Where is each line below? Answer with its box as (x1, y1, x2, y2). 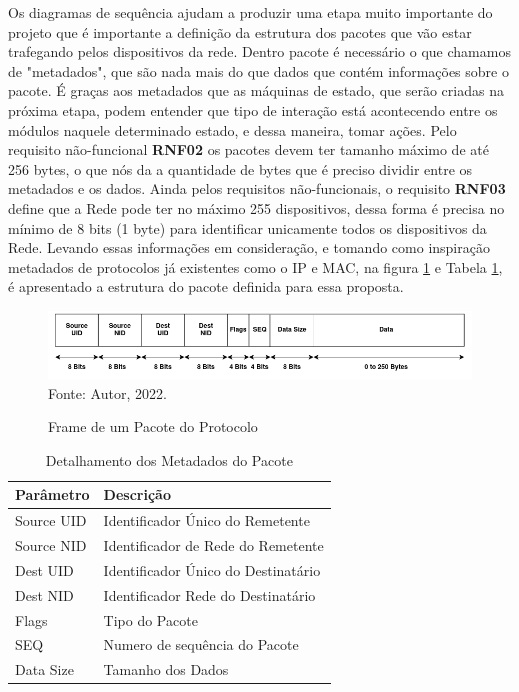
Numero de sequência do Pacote (103, 634, 299, 655)
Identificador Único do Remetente (103, 510, 310, 531)
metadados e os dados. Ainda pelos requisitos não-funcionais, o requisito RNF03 (8, 178, 506, 199)
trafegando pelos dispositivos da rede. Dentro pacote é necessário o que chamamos (8, 41, 511, 62)
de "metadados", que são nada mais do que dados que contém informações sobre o (8, 60, 509, 81)
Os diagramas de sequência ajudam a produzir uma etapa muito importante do (8, 2, 493, 22)
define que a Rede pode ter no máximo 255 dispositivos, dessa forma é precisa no (8, 197, 505, 218)
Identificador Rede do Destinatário (103, 584, 316, 605)
